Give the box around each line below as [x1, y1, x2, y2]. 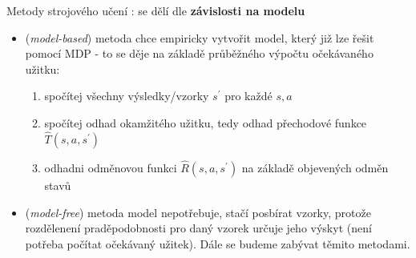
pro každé [224, 87, 273, 104]
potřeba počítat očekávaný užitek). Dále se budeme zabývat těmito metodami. [25, 235, 410, 252]
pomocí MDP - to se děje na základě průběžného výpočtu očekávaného [25, 45, 374, 62]
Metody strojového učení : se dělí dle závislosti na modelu [6, 2, 305, 18]
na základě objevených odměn [241, 159, 389, 175]
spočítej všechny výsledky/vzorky [44, 87, 209, 104]
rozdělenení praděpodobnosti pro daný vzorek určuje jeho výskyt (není [25, 220, 372, 236]
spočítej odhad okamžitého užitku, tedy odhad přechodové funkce [44, 114, 367, 131]
